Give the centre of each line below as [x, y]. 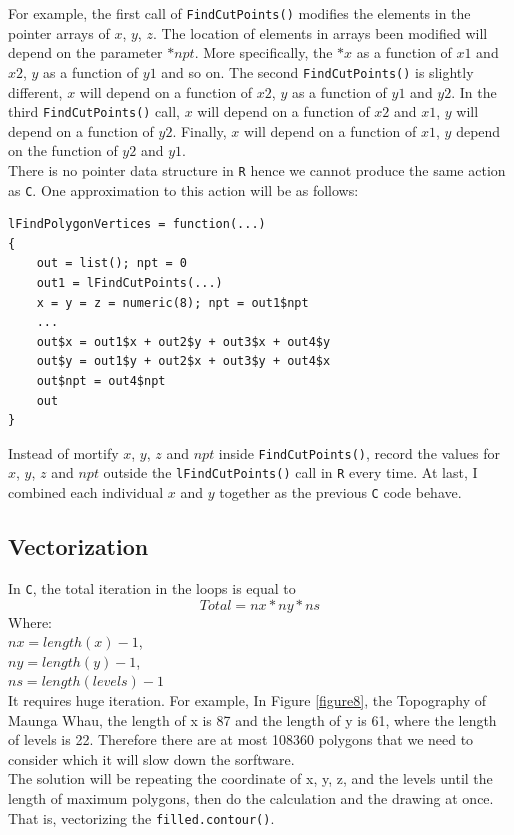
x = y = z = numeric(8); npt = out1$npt [172, 302]
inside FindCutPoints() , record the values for [359, 452]
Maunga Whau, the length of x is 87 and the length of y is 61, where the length [252, 719]
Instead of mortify [63, 452]
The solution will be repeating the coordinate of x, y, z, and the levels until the [250, 778]
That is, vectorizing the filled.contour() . [141, 817]
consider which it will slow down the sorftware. [151, 758]
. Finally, [199, 130]
